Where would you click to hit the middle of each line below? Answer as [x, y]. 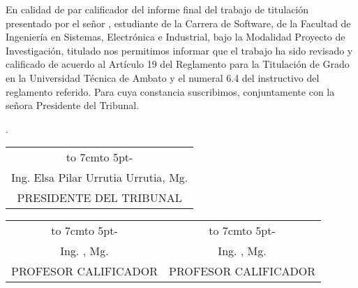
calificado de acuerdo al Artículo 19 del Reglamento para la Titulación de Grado [178, 64]
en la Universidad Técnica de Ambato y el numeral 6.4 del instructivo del [163, 77]
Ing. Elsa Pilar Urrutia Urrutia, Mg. [100, 178]
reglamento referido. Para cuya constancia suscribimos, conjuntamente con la [170, 91]
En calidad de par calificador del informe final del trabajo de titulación [157, 9]
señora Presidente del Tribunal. [73, 105]
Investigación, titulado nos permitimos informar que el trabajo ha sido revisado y [179, 50]
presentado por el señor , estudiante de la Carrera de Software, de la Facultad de [178, 23]
